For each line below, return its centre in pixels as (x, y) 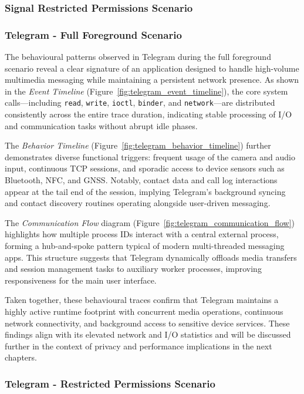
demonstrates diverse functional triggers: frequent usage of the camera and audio (150, 156)
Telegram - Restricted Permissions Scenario (110, 383)
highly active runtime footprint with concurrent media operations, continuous (144, 311)
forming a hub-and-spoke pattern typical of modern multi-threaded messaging (145, 246)
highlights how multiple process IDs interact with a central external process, (142, 234)
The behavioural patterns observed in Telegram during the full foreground (138, 57)
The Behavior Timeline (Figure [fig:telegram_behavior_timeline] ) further (138, 145)
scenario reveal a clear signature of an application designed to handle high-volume (152, 68)
